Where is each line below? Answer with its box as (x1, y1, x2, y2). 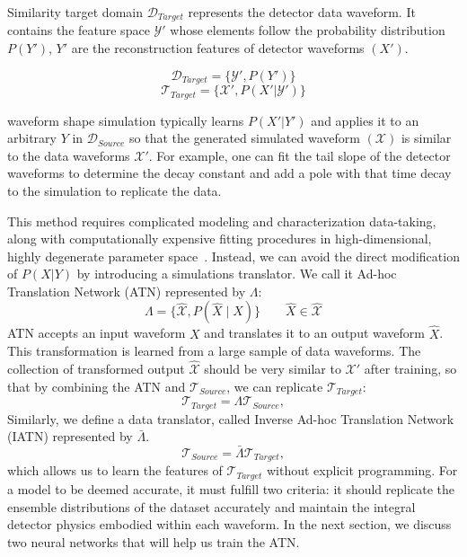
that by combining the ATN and (7, 376, 186, 395)
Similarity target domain (7, 3, 143, 21)
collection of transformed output (7, 359, 185, 378)
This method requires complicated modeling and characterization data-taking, (7, 211, 436, 230)
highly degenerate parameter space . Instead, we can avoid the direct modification (7, 246, 460, 265)
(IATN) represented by (7, 427, 133, 446)
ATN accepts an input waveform (7, 323, 186, 342)
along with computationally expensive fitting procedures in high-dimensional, (7, 229, 432, 248)
